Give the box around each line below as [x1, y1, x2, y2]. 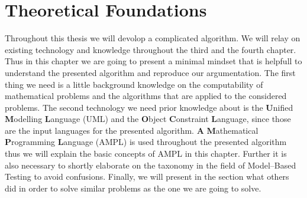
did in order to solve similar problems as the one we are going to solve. [5, 181, 261, 194]
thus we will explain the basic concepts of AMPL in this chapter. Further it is [5, 147, 287, 160]
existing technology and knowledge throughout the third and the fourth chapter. [5, 43, 296, 55]
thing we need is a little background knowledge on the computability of [5, 78, 263, 90]
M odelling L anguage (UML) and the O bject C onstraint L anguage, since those [5, 113, 291, 125]
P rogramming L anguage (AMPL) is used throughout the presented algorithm [5, 136, 287, 148]
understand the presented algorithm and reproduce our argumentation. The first [5, 66, 296, 78]
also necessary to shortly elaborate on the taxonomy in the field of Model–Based [5, 159, 296, 171]
